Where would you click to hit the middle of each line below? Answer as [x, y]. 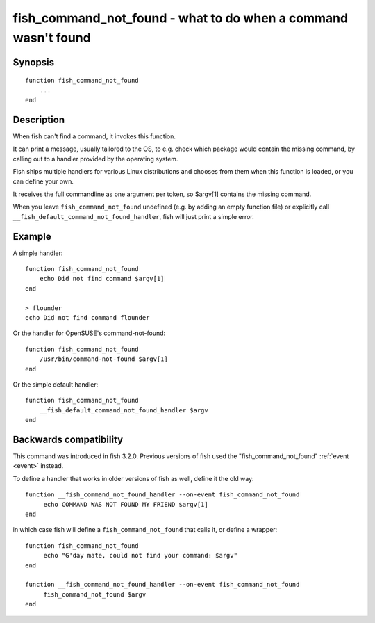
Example [32, 236]
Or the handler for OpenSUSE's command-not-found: [89, 333]
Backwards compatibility [68, 439]
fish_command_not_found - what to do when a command [181, 18]
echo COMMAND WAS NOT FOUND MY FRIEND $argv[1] [126, 504]
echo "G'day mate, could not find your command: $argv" [140, 556]
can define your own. [43, 181]
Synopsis [34, 62]
